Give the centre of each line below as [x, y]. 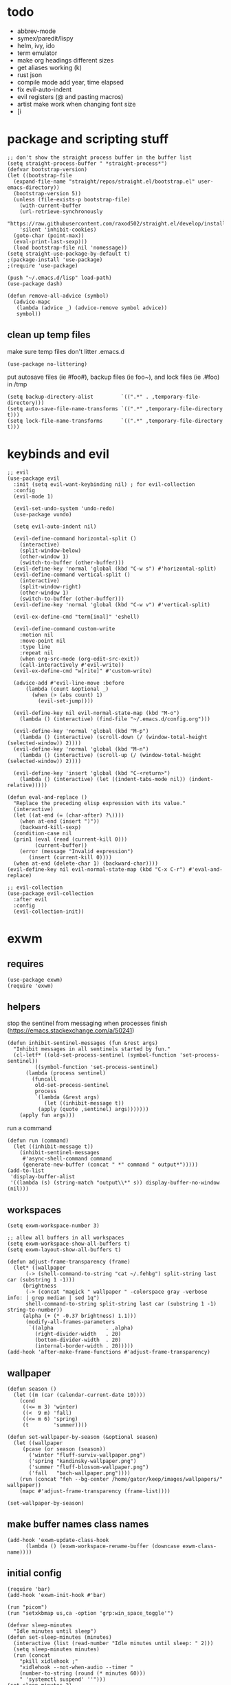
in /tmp [17, 384]
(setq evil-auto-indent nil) [55, 527]
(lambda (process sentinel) [66, 1073]
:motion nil [36, 635]
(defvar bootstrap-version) [47, 169]
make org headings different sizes [65, 60]
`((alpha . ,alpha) [81, 1328]
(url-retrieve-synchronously [61, 211]
